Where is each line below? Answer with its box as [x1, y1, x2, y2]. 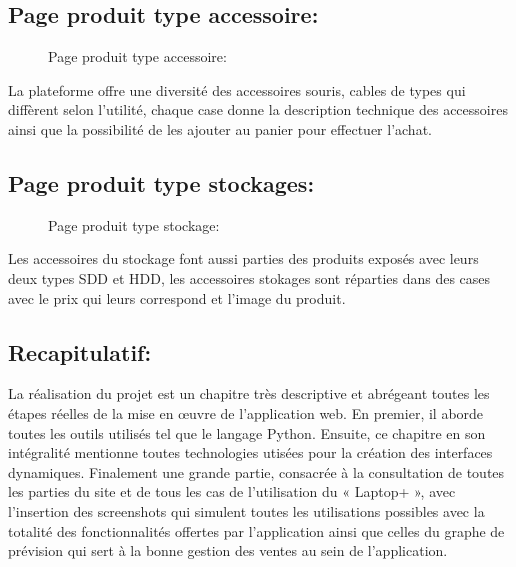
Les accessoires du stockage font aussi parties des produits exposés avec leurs [8, 248, 479, 269]
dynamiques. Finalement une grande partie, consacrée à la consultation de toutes [8, 461, 505, 482]
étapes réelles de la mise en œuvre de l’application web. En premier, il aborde [8, 402, 484, 423]
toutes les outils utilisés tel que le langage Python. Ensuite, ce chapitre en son [8, 422, 486, 443]
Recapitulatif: [8, 336, 152, 367]
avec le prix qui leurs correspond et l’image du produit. [8, 287, 346, 308]
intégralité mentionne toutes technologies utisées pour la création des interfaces [8, 442, 493, 463]
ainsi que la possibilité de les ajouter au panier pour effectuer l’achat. [8, 118, 432, 139]
